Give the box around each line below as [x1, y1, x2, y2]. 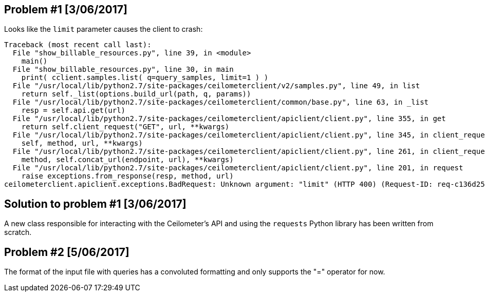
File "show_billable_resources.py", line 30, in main [12, 65, 234, 74]
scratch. [4, 228, 32, 237]
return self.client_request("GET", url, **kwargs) [21, 123, 230, 131]
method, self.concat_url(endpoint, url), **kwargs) [21, 155, 234, 164]
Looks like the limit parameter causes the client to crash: [4, 25, 203, 34]
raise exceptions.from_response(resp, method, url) [21, 172, 234, 181]
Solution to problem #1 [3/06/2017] [4, 197, 186, 210]
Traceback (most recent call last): [4, 41, 152, 49]
